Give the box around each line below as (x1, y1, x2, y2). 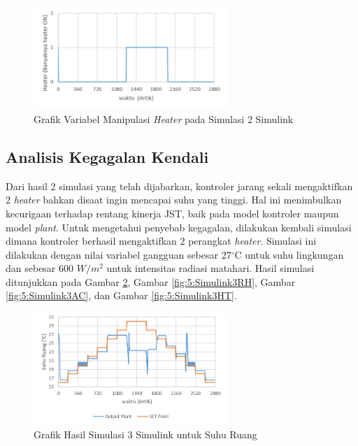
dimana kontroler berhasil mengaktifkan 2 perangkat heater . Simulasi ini (6, 233, 317, 248)
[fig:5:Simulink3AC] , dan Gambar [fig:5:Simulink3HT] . (6, 288, 237, 303)
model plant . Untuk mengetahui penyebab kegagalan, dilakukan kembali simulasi (6, 220, 352, 234)
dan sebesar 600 (6, 261, 74, 275)
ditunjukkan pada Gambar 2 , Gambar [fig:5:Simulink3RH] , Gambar (6, 274, 296, 289)
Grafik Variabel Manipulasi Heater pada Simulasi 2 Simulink (34, 111, 294, 126)
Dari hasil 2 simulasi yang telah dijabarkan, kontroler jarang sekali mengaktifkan (6, 178, 353, 193)
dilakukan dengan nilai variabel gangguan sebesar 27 (6, 247, 231, 261)
